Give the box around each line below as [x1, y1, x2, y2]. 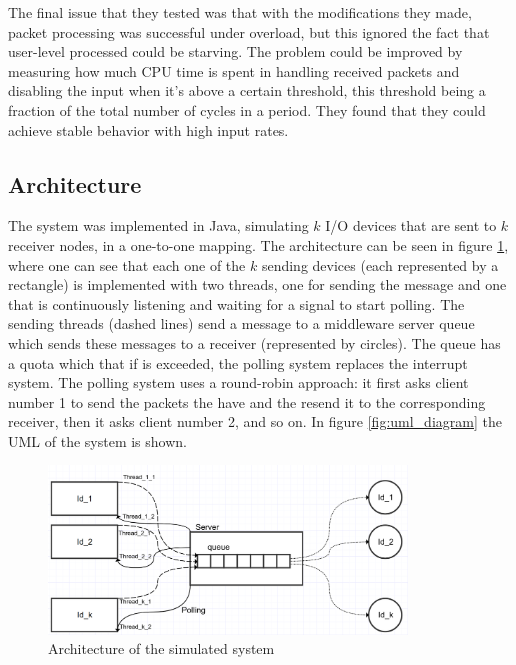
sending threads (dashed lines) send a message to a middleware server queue [8, 313, 475, 334]
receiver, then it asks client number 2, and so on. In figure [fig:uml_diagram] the [8, 411, 502, 432]
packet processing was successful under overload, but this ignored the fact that [8, 21, 490, 42]
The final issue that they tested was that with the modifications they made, [8, 2, 472, 22]
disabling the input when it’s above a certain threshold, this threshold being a [8, 80, 486, 101]
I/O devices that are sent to [325, 215, 497, 236]
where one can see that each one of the [8, 254, 246, 275]
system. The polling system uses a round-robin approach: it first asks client [8, 372, 469, 393]
